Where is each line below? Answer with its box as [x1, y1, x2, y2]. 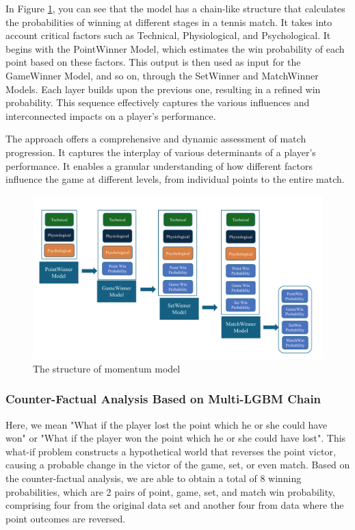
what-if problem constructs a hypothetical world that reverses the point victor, [5, 444, 336, 458]
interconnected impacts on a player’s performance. [5, 108, 216, 123]
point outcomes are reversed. [5, 511, 126, 525]
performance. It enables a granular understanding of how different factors [5, 158, 313, 173]
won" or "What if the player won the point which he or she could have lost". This [5, 431, 346, 445]
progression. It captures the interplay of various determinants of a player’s [5, 144, 316, 159]
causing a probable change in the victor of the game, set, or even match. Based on [5, 457, 350, 472]
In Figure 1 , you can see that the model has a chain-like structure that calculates [5, 1, 345, 15]
